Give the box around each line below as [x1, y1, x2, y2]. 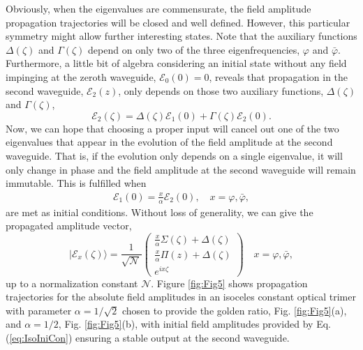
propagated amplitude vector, [6, 218, 132, 233]
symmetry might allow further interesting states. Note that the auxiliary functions [6, 29, 357, 43]
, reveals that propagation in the [209, 69, 348, 84]
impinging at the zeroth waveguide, [6, 69, 156, 84]
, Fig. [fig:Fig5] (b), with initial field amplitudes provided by [58, 317, 313, 331]
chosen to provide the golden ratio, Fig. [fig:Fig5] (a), [121, 303, 347, 317]
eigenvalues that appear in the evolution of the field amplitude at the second [6, 135, 333, 149]
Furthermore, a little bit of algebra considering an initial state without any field [6, 56, 347, 70]
